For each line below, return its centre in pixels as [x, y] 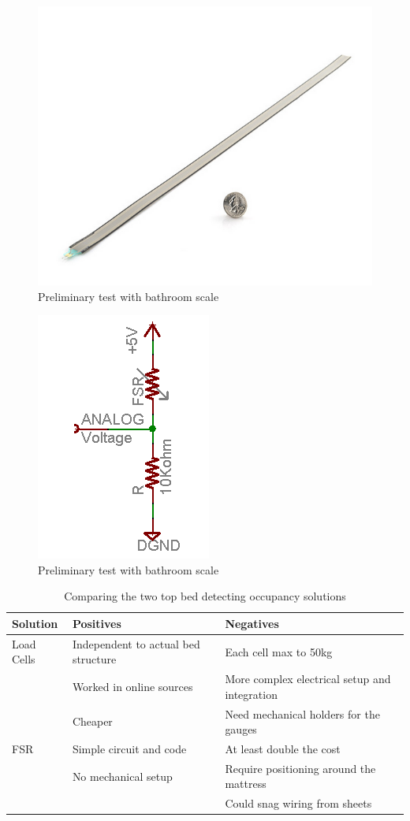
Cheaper [92, 721]
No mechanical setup [122, 776]
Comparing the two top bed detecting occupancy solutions [205, 596]
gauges [241, 729]
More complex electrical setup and [308, 679]
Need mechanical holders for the [302, 713]
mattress [246, 784]
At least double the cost [283, 749]
